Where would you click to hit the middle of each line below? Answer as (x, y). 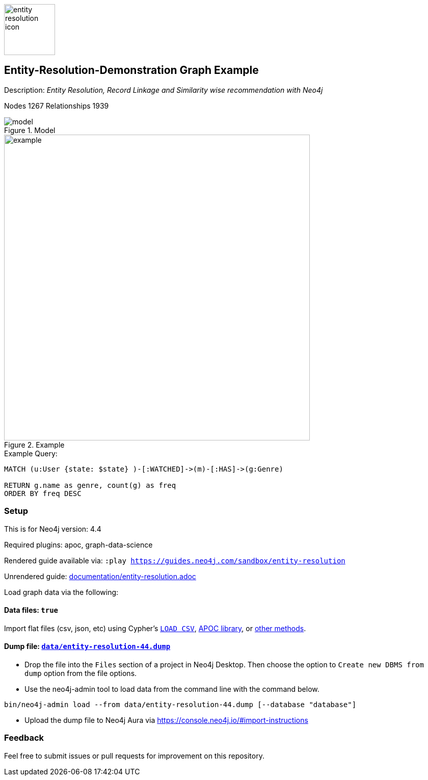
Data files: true (31, 610)
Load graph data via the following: (61, 592)
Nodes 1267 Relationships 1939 (57, 106)
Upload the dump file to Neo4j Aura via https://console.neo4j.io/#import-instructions (166, 720)
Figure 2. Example (34, 445)
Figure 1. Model (30, 130)
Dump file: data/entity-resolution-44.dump (87, 646)
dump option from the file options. (81, 673)
